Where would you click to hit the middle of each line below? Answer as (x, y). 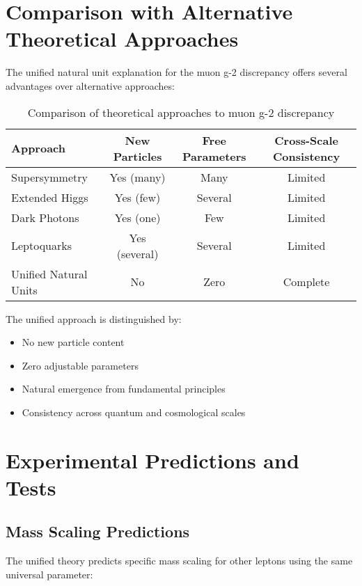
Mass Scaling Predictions (98, 531)
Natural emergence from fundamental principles (124, 389)
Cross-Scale (306, 140)
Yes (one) (137, 217)
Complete (306, 282)
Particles (137, 156)
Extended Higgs (50, 197)
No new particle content (73, 342)
